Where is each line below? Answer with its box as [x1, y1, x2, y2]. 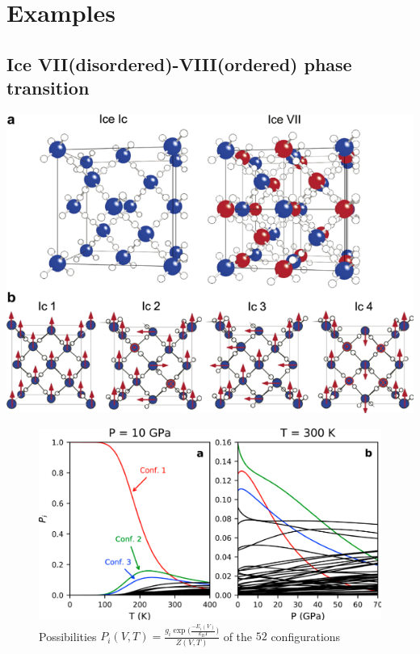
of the [223, 627, 253, 644]
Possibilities [39, 627, 97, 644]
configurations [271, 627, 341, 644]
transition [6, 75, 90, 100]
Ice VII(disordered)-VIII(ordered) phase [6, 51, 352, 76]
